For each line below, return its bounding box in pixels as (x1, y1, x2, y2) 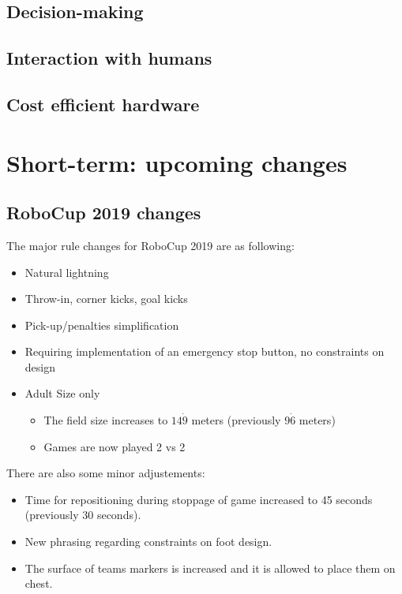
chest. (24, 575, 53, 592)
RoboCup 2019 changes (6, 200, 201, 225)
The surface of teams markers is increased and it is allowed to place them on (24, 559, 396, 576)
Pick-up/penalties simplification (24, 316, 179, 333)
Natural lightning (24, 263, 109, 280)
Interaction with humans (6, 46, 212, 70)
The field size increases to (43, 412, 168, 428)
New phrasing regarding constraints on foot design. (24, 533, 272, 550)
